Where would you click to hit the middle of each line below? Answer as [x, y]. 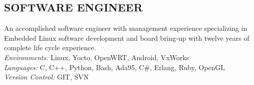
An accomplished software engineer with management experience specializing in [126, 28]
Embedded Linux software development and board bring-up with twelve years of [127, 38]
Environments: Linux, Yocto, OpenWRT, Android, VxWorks [97, 57]
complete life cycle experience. [50, 47]
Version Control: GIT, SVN [46, 77]
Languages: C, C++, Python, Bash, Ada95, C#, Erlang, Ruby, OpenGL [115, 67]
